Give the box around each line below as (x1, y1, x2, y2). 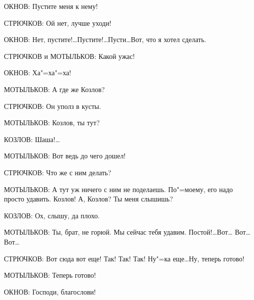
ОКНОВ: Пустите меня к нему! (4, 1, 98, 11)
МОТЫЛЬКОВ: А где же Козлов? (4, 84, 105, 94)
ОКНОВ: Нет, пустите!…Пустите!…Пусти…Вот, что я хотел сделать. (4, 34, 206, 45)
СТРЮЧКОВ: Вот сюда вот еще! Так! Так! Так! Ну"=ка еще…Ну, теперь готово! (4, 253, 245, 263)
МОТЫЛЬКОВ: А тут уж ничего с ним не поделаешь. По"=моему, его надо (4, 184, 233, 194)
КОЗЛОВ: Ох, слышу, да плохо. (4, 210, 100, 220)
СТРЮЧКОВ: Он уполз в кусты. (4, 100, 101, 111)
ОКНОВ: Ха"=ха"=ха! (4, 67, 72, 78)
